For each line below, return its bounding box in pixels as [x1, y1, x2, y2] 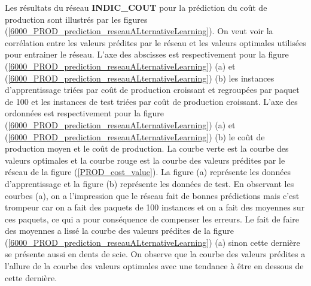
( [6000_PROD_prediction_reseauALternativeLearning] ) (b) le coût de [5, 130, 265, 143]
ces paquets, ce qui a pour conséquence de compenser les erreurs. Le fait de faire [5, 212, 299, 225]
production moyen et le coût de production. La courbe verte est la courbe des [5, 142, 289, 155]
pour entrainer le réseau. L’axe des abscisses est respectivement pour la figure [5, 48, 289, 61]
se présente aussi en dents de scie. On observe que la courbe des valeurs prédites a [5, 248, 306, 260]
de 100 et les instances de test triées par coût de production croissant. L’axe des [5, 95, 298, 107]
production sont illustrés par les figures [5, 13, 148, 25]
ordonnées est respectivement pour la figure [5, 107, 164, 119]
